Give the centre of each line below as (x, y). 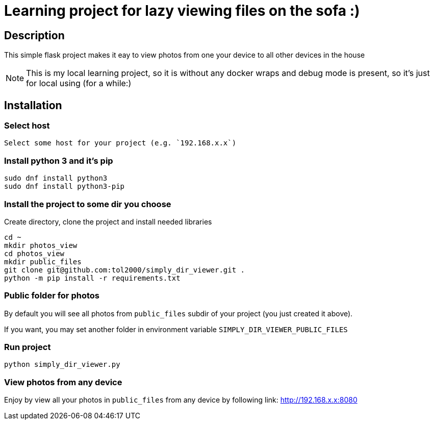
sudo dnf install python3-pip (65, 186)
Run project (28, 347)
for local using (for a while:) (79, 83)
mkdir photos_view (41, 245)
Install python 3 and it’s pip (59, 160)
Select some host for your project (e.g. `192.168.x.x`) (120, 143)
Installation (33, 105)
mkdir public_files (43, 261)
